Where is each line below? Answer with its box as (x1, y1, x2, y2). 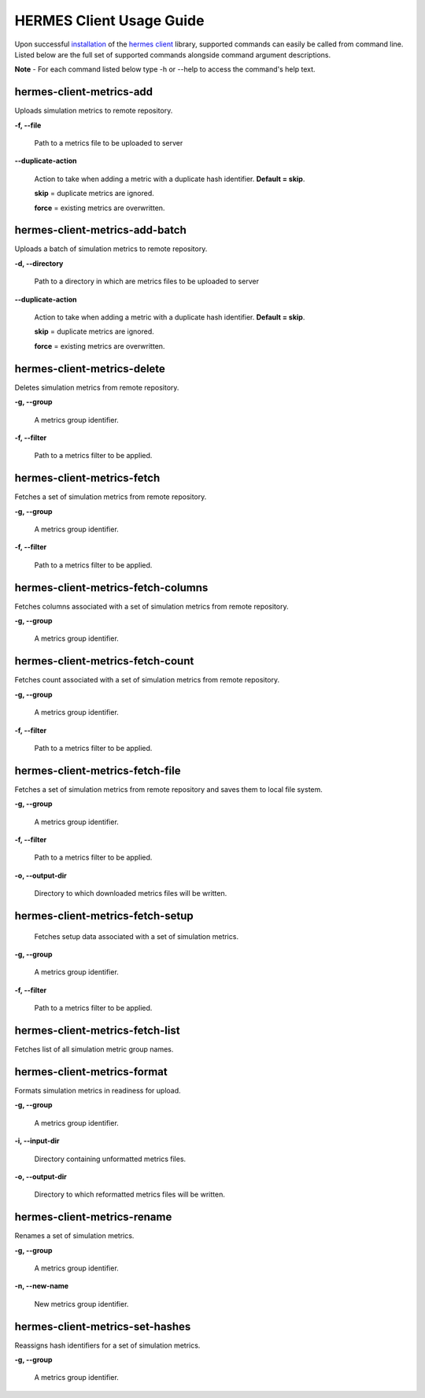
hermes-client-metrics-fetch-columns (14, 581, 209, 594)
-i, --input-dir (14, 1136, 60, 1145)
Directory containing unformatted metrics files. (34, 1154, 187, 1163)
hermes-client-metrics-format (14, 1065, 168, 1078)
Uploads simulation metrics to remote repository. (14, 106, 173, 116)
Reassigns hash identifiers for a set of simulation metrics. (14, 1341, 201, 1350)
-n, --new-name (14, 1281, 69, 1291)
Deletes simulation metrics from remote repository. (14, 383, 179, 392)
